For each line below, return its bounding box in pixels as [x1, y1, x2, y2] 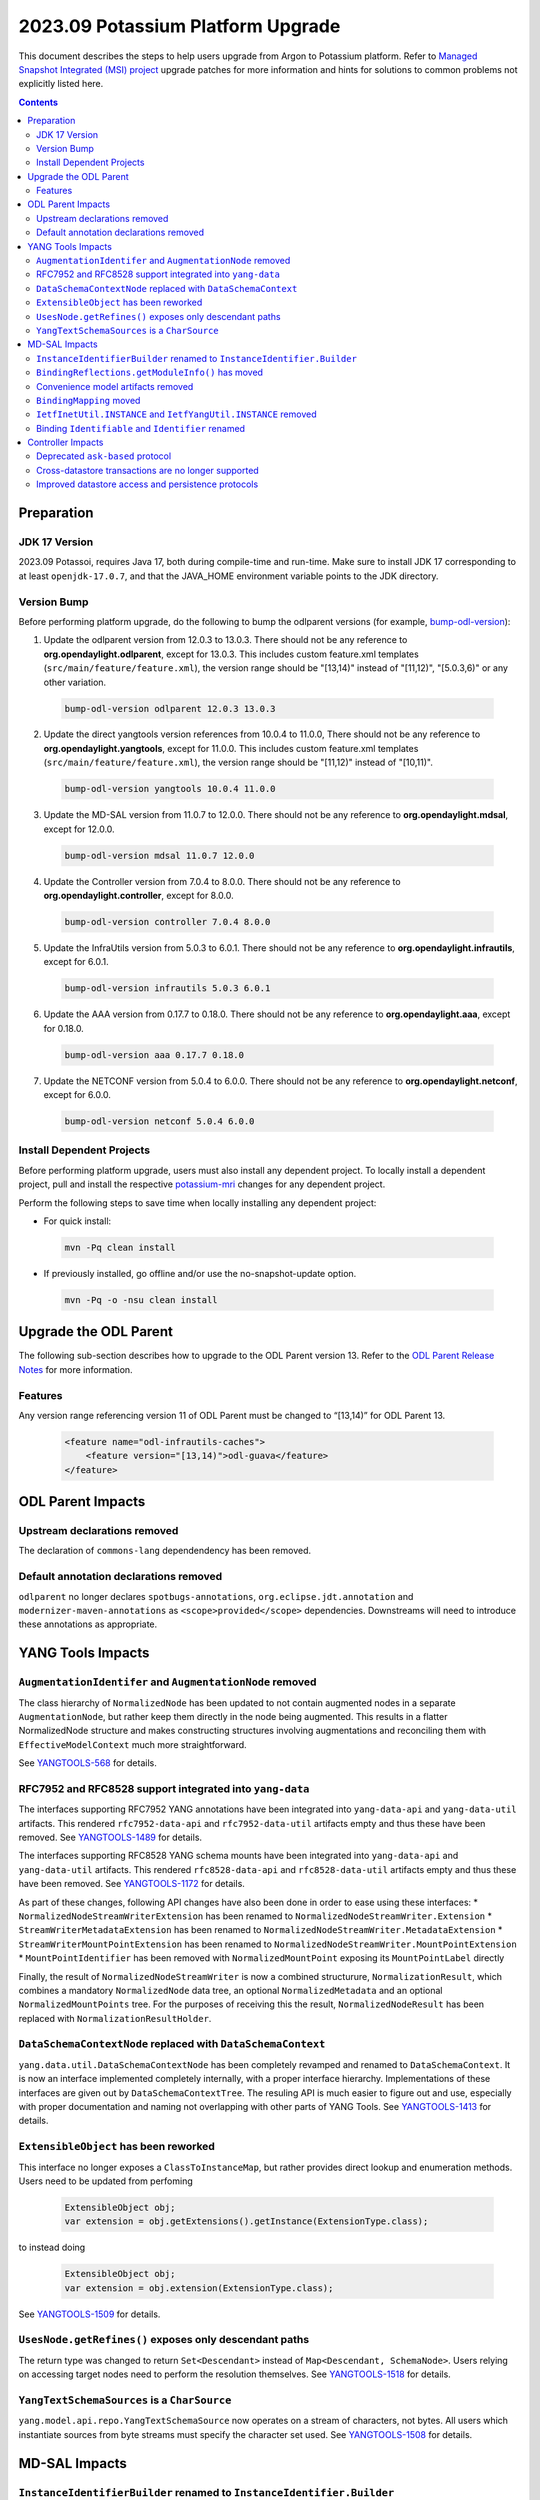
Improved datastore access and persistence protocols [36, 478, 259, 490]
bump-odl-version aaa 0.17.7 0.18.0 [64, 1049, 245, 1060]
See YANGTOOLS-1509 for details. [18, 2308, 161, 2320]
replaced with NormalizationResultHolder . [18, 2012, 212, 2024]
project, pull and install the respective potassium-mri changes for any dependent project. [18, 1178, 386, 1190]
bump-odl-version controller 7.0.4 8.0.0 [64, 916, 271, 927]
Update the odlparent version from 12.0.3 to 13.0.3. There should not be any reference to [43, 634, 408, 646]
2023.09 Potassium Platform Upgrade [18, 15, 341, 37]
